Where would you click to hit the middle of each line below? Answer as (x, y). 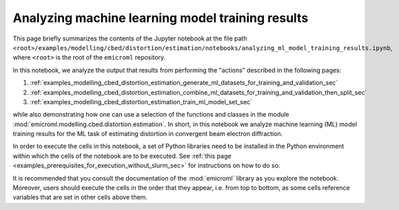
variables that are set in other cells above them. (80, 197)
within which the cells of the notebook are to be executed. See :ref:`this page (122, 156)
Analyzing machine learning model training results (161, 18)
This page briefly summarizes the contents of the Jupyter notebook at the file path (130, 38)
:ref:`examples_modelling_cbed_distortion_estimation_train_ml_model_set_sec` (141, 102)
